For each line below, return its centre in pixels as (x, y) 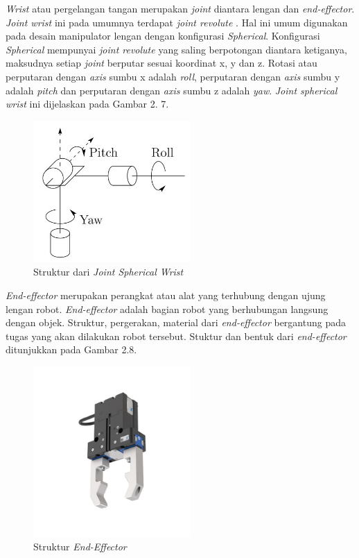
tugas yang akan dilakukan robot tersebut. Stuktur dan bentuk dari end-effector (176, 336)
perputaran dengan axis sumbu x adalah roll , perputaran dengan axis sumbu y (173, 76)
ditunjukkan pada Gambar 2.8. (71, 349)
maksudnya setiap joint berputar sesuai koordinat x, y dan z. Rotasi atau (161, 63)
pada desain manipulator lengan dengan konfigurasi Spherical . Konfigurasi (163, 36)
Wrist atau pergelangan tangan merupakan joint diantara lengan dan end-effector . (180, 8)
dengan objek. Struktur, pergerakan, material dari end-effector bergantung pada (176, 322)
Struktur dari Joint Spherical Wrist (108, 272)
